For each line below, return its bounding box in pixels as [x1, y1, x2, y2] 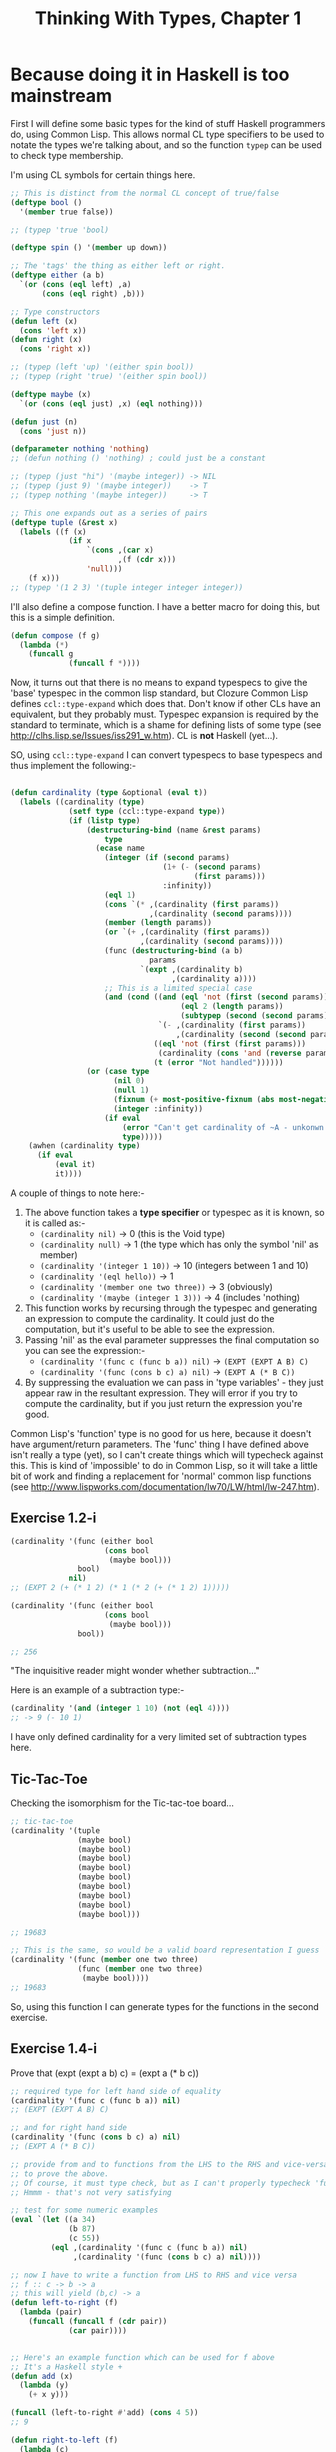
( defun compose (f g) [10, 630, 101, 641]
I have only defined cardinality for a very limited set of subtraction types [10, 1731, 307, 1743]
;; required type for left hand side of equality [10, 2086, 222, 2096]
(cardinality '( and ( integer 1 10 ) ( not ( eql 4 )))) [10, 1703, 230, 1714]
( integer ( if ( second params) [104, 853, 230, 863]
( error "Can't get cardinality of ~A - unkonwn [121, 1122, 325, 1132]
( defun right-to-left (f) [10, 2435, 118, 2445]
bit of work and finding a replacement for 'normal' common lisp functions [10, 1470, 312, 1482]
